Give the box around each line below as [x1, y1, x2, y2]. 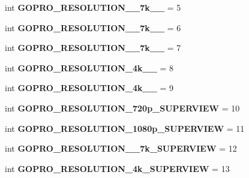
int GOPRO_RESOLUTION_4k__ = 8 [5, 61, 174, 74]
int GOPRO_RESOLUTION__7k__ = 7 [5, 41, 181, 54]
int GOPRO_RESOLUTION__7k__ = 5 [5, 1, 181, 13]
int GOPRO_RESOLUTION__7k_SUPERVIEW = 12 [5, 142, 237, 155]
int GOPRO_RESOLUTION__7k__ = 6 [5, 21, 181, 34]
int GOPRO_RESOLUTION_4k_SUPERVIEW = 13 [5, 162, 230, 174]
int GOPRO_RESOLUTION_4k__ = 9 [5, 82, 174, 94]
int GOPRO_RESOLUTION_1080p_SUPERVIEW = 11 [5, 122, 245, 134]
